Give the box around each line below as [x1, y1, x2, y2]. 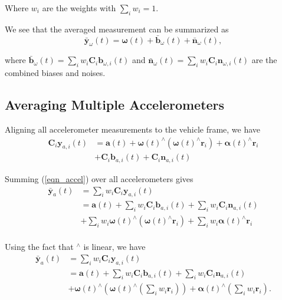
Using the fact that [5, 240, 74, 253]
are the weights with [42, 2, 116, 14]
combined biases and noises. [5, 67, 106, 79]
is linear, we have [83, 240, 146, 253]
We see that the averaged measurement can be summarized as [5, 22, 229, 35]
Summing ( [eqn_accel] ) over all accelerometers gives [5, 172, 194, 184]
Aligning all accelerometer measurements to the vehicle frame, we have [5, 123, 261, 135]
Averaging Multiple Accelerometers [5, 95, 225, 114]
